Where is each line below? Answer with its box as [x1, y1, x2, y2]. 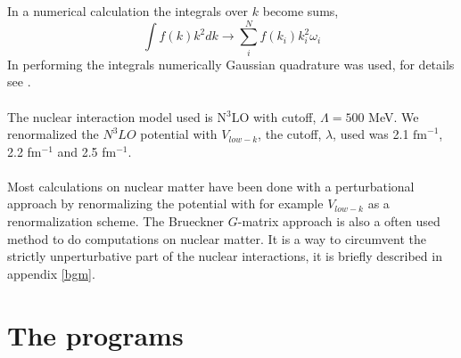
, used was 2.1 [333, 125, 409, 143]
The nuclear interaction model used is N [7, 107, 226, 126]
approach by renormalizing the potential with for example [7, 194, 324, 213]
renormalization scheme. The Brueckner [7, 212, 225, 231]
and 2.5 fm [57, 142, 117, 160]
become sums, [262, 2, 339, 20]
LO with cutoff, [231, 107, 317, 126]
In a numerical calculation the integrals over [7, 2, 249, 20]
